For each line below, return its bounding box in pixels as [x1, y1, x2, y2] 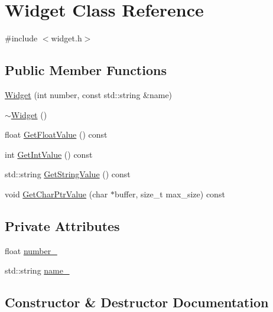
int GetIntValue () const [5, 148, 93, 160]
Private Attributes [5, 216, 120, 235]
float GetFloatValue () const [5, 128, 108, 141]
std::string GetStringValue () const [5, 168, 131, 180]
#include [5, 32, 38, 44]
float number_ [5, 244, 57, 256]
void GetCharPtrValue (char [5, 187, 108, 200]
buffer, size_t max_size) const [114, 187, 225, 200]
